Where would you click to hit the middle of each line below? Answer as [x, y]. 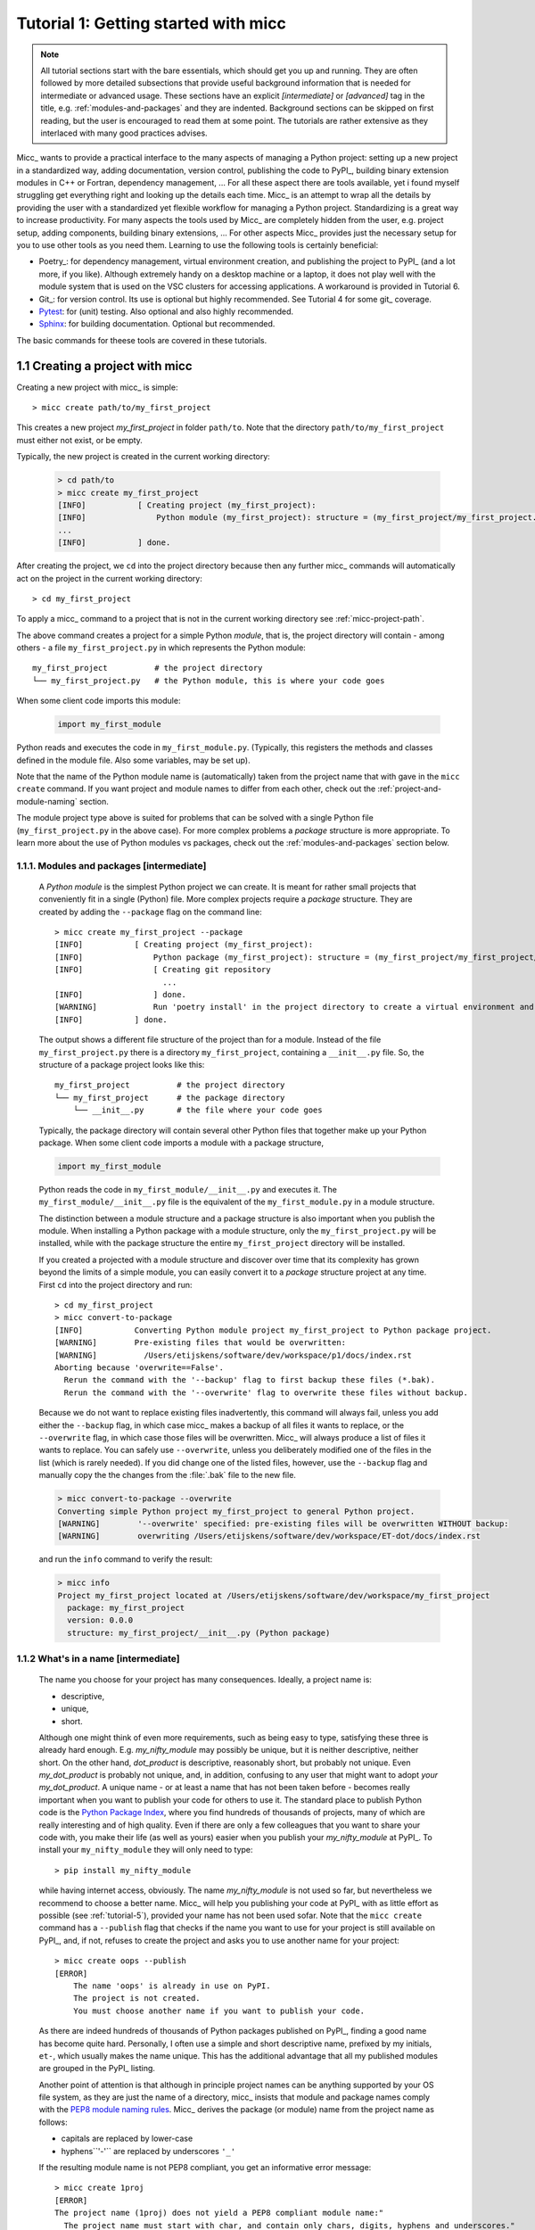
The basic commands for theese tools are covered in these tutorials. [142, 340]
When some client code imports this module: [99, 701]
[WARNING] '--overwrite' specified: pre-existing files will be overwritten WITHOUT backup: [283, 1524]
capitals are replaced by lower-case [127, 2139]
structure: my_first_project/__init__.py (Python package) [199, 1633]
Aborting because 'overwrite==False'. [140, 1368]
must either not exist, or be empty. [79, 440]
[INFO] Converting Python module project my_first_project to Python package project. [273, 1330]
